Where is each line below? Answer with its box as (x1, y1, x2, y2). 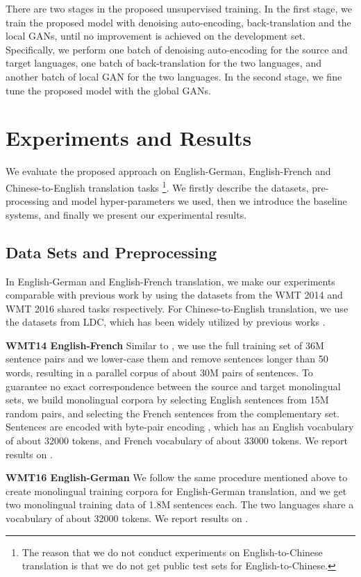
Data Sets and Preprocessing (6, 241, 217, 262)
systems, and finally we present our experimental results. (6, 207, 247, 221)
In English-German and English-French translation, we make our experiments (6, 274, 335, 288)
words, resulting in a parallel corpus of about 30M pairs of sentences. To (6, 365, 313, 380)
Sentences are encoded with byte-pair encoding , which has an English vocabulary (6, 419, 354, 434)
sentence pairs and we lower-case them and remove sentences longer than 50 (6, 351, 328, 366)
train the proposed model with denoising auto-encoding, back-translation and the (6, 15, 351, 29)
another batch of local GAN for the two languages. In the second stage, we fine (6, 69, 342, 83)
